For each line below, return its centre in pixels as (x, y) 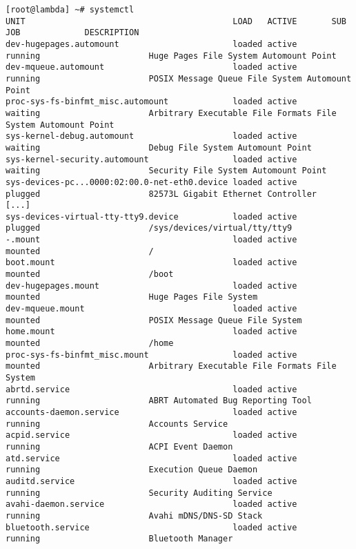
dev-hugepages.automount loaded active (151, 44)
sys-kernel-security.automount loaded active (151, 159)
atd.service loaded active (151, 458)
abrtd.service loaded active (151, 389)
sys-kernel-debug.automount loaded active (151, 136)
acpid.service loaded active (151, 435)
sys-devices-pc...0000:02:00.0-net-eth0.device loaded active (151, 182)
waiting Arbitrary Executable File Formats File (171, 113)
